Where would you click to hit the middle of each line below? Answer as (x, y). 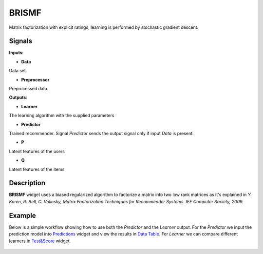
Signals (21, 41)
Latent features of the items (37, 169)
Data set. (18, 71)
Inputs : (16, 53)
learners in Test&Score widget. (40, 241)
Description (27, 183)
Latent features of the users (37, 151)
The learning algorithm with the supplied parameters (62, 116)
